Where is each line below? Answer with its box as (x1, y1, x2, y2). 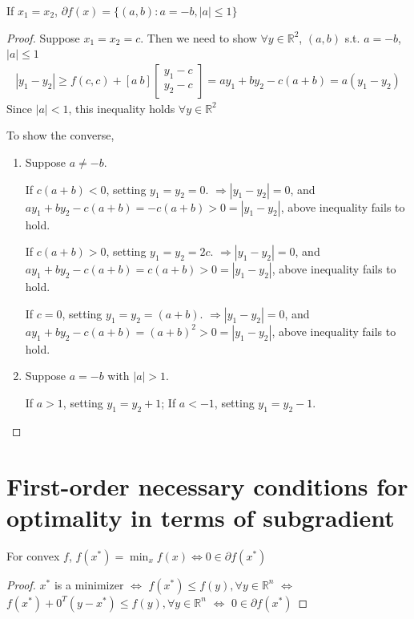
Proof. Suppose (6, 29, 80, 46)
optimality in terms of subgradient (6, 500, 395, 533)
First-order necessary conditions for (6, 469, 408, 502)
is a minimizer (54, 576, 124, 593)
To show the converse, (6, 127, 115, 144)
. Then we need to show (140, 29, 257, 46)
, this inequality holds (68, 99, 175, 116)
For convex (6, 547, 60, 564)
